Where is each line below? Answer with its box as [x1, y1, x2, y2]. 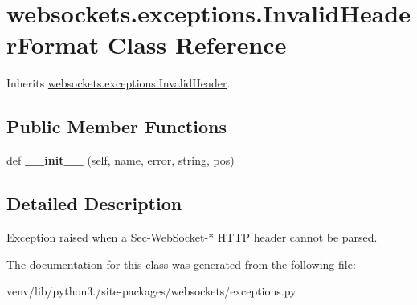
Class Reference [107, 28, 287, 61]
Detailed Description [6, 191, 182, 216]
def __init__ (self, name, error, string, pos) [6, 152, 235, 169]
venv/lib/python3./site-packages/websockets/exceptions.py [6, 283, 296, 299]
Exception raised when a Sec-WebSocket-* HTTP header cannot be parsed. [6, 228, 378, 245]
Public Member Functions [6, 114, 227, 139]
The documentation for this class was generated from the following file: [6, 255, 356, 272]
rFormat [6, 28, 100, 61]
